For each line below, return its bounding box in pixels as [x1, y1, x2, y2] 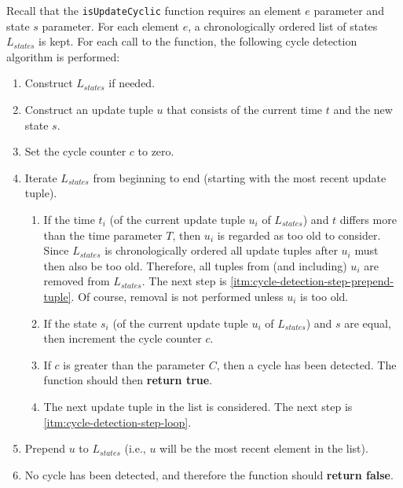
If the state [43, 314, 97, 331]
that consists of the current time [167, 101, 323, 118]
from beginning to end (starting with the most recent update [93, 169, 387, 185]
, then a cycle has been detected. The [216, 356, 397, 372]
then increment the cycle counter [43, 330, 202, 347]
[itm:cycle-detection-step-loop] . [43, 413, 192, 430]
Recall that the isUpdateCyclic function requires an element [6, 2, 302, 18]
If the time [43, 211, 95, 227]
